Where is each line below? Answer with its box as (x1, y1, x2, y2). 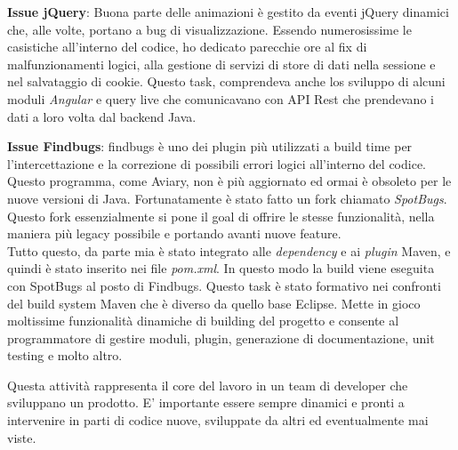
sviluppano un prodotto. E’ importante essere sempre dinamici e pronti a (7, 393, 405, 412)
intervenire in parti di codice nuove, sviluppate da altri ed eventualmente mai (7, 411, 429, 430)
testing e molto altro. (7, 346, 123, 365)
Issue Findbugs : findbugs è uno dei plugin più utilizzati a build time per (7, 137, 413, 156)
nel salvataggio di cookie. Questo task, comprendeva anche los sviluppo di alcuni (7, 72, 446, 91)
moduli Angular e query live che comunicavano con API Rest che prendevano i (7, 89, 434, 108)
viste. (7, 428, 36, 446)
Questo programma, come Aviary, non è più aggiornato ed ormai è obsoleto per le (7, 172, 452, 190)
